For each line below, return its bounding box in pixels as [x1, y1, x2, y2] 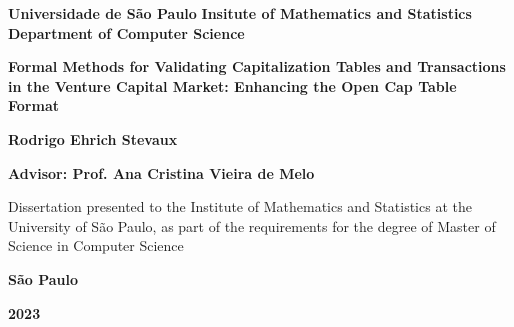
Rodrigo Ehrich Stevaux [8, 128, 178, 149]
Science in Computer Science [8, 235, 184, 256]
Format [8, 95, 59, 116]
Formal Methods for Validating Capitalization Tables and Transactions [8, 56, 506, 77]
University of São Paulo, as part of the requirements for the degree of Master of [8, 215, 496, 236]
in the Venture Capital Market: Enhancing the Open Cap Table [8, 75, 457, 96]
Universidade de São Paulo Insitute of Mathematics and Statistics [8, 3, 472, 23]
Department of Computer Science [8, 22, 245, 43]
